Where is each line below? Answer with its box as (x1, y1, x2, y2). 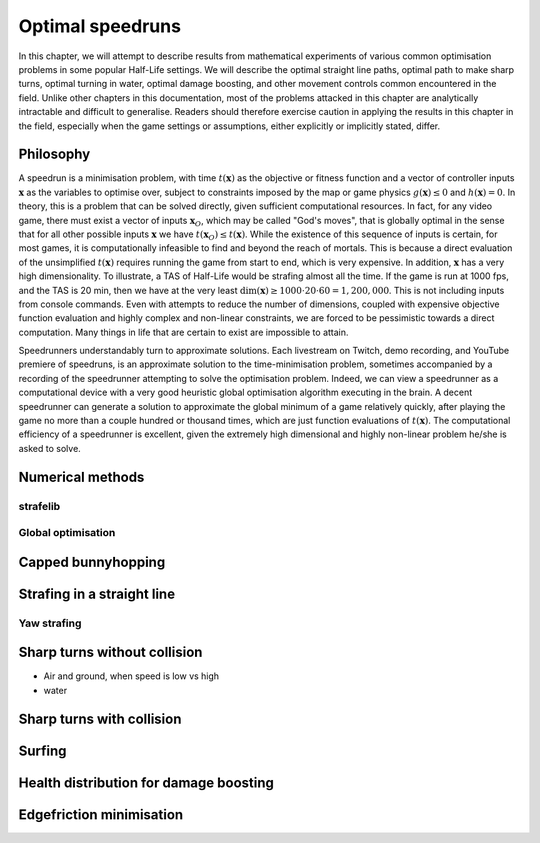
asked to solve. (18, 442, 82, 454)
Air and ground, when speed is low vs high (43, 670, 220, 682)
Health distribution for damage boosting (18, 774, 275, 791)
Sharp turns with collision (18, 710, 182, 727)
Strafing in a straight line (18, 585, 175, 602)
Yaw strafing (18, 616, 82, 630)
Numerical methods (18, 468, 145, 485)
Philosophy (18, 146, 91, 163)
